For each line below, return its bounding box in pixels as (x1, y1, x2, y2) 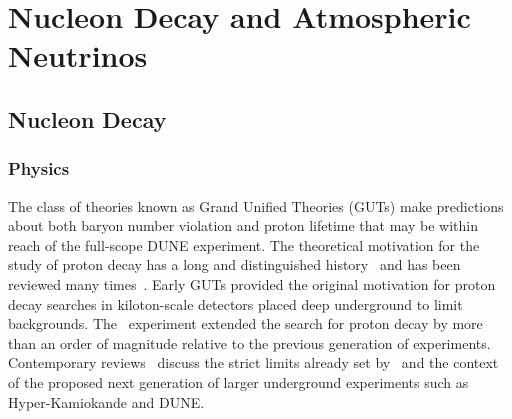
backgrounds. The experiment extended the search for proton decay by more (8, 313, 483, 334)
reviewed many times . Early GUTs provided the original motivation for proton (8, 273, 496, 294)
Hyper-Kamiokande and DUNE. (8, 391, 205, 412)
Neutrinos (8, 35, 148, 76)
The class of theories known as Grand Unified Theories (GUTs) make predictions (8, 195, 504, 216)
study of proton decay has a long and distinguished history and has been (8, 254, 461, 275)
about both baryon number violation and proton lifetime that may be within (8, 215, 478, 236)
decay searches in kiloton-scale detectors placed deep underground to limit (8, 293, 463, 314)
